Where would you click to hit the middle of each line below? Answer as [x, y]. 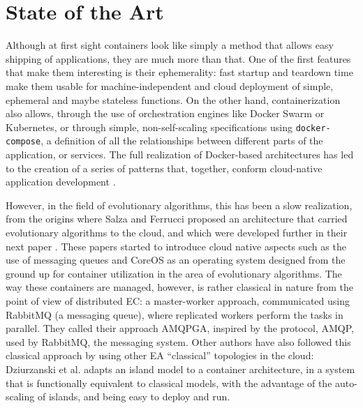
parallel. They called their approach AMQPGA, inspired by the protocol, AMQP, [180, 328]
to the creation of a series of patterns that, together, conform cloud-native [164, 168]
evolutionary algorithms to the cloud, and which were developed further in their [177, 232]
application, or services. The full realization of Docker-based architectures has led [180, 154]
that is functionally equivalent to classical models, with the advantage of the [169, 383]
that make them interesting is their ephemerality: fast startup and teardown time [179, 72]
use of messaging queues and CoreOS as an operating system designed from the [176, 260]
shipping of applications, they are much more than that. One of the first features [178, 58]
